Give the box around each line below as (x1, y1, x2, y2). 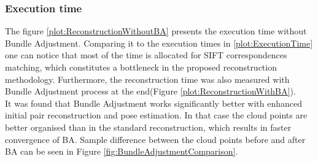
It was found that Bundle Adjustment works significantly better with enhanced (5, 96, 302, 109)
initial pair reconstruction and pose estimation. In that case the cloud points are (5, 109, 308, 121)
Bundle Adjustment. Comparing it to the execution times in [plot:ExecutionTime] (5, 36, 313, 49)
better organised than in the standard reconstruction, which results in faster (5, 120, 292, 133)
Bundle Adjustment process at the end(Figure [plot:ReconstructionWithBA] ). (5, 85, 296, 98)
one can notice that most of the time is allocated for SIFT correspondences (5, 48, 287, 61)
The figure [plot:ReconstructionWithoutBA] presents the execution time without (5, 25, 307, 37)
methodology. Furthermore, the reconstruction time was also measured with (5, 72, 290, 85)
